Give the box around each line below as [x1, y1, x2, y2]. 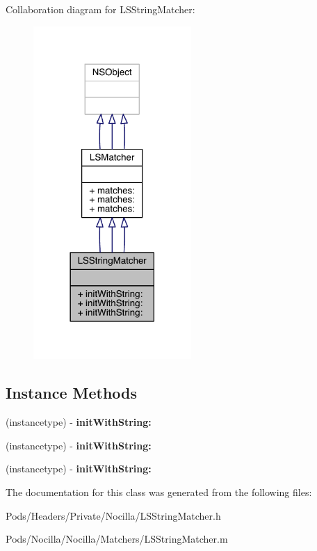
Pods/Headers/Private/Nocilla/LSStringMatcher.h [6, 508, 221, 522]
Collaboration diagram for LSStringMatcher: [6, 2, 195, 16]
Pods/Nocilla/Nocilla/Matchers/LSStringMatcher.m [6, 532, 228, 546]
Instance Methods [6, 382, 137, 404]
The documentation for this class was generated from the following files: [6, 485, 312, 500]
